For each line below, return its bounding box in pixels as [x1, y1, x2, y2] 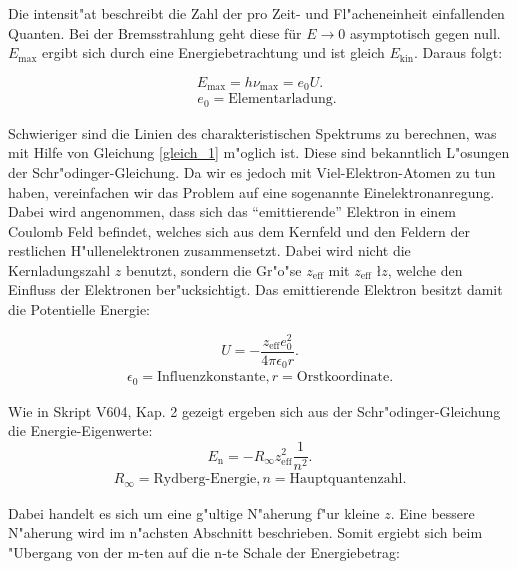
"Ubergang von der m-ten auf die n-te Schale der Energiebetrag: [8, 541, 400, 562]
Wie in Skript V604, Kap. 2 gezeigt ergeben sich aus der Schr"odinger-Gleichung [8, 400, 501, 421]
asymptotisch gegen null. [350, 22, 501, 43]
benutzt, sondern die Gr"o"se [125, 259, 302, 280]
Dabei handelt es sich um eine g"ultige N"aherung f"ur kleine [8, 502, 380, 523]
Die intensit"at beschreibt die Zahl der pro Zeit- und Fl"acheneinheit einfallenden [8, 3, 505, 23]
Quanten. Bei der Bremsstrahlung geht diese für [8, 22, 302, 43]
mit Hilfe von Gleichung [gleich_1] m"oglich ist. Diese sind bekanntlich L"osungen [8, 142, 510, 163]
